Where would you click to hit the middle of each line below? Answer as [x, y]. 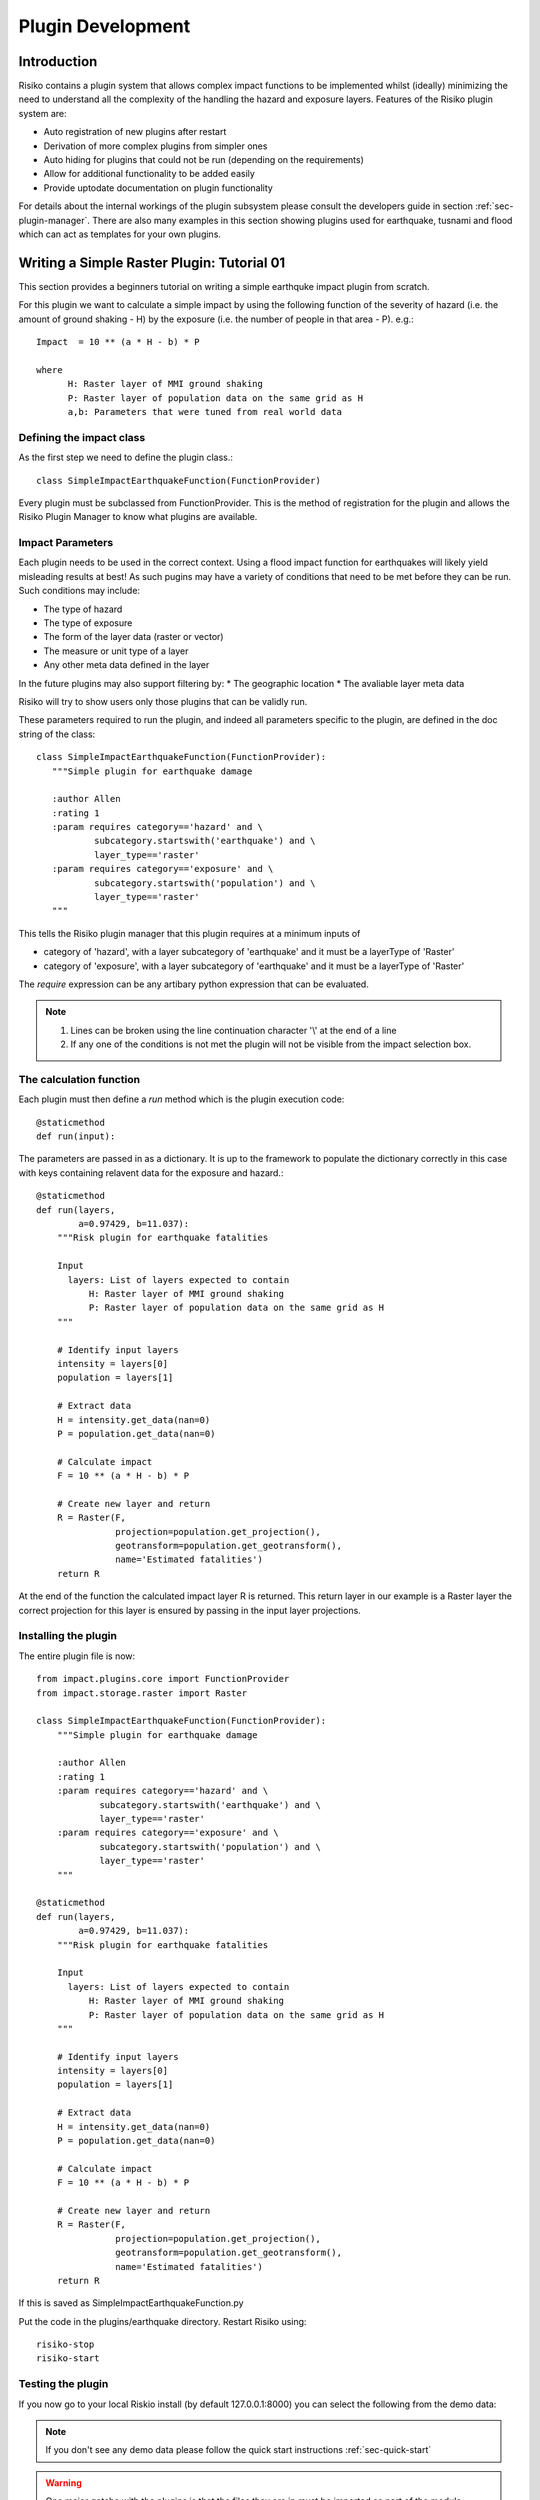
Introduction [58, 61]
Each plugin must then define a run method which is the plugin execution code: [181, 1099]
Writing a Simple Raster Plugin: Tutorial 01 [152, 262]
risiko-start [68, 2358]
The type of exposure [88, 623]
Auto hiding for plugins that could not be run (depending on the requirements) [204, 160]
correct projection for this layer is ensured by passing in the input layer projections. [190, 1610]
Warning [63, 2482]
